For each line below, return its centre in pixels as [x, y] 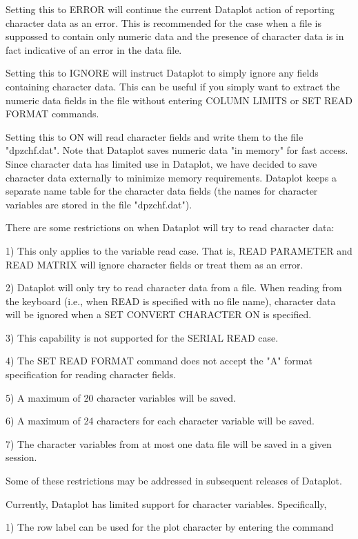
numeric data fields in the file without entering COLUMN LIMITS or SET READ [179, 100]
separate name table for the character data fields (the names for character [162, 191]
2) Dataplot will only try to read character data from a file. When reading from [174, 287]
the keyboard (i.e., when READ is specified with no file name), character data [171, 301]
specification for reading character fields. [91, 374]
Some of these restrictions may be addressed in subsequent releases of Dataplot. [174, 481]
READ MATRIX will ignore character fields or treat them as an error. [155, 264]
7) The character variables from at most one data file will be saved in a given [169, 443]
